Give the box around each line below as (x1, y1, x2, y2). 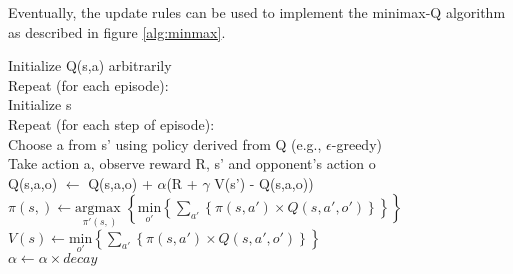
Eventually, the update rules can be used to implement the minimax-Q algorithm (8, 2, 506, 22)
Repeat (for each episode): (8, 74, 169, 95)
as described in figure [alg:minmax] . (8, 21, 226, 42)
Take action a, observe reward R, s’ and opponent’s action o (8, 153, 376, 174)
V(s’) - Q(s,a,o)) (214, 172, 314, 193)
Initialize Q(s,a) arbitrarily (8, 55, 172, 76)
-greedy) (331, 133, 382, 154)
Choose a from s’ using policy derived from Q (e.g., (8, 133, 322, 154)
